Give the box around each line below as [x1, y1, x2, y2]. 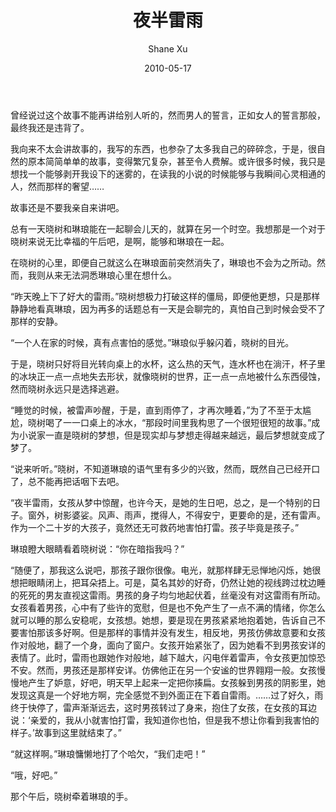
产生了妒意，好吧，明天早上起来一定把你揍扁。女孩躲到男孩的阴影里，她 [27, 676, 326, 688]
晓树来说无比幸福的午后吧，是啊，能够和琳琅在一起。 [10, 235, 230, 247]
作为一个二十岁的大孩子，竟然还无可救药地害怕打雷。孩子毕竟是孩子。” [10, 521, 300, 533]
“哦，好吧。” [10, 769, 58, 781]
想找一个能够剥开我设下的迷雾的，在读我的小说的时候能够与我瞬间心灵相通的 [10, 167, 326, 180]
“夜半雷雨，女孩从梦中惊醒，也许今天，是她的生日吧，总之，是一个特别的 [10, 496, 313, 508]
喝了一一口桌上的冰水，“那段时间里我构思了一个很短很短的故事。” [44, 416, 312, 428]
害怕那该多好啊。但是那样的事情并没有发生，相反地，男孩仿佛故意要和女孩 [18, 626, 326, 638]
